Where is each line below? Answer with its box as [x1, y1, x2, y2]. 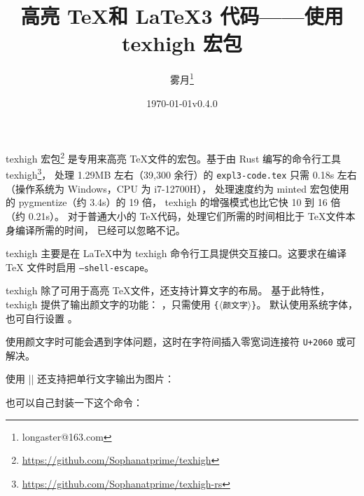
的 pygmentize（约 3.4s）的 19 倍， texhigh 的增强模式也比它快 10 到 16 [6, 195, 328, 209]
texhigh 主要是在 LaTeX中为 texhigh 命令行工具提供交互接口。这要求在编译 [6, 246, 347, 261]
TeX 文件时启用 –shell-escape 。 [6, 259, 155, 274]
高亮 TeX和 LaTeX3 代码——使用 [20, 1, 344, 30]
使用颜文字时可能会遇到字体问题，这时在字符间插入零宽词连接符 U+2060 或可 [6, 334, 356, 349]
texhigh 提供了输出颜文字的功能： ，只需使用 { [6, 296, 219, 311]
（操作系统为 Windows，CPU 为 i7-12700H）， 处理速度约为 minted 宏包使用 [6, 181, 349, 195]
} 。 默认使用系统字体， [251, 296, 358, 311]
